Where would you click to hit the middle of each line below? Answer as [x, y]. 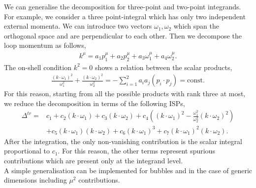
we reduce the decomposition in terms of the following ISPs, [95, 103]
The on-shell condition [38, 67]
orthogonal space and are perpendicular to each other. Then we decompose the [123, 35]
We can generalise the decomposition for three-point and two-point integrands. [123, 6]
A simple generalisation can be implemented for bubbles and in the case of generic [128, 170]
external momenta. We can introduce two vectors [78, 26]
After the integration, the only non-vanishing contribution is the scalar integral [123, 141]
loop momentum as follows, [45, 45]
